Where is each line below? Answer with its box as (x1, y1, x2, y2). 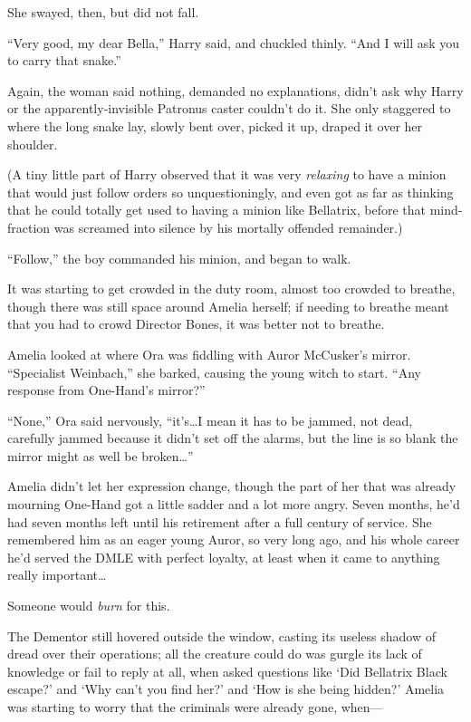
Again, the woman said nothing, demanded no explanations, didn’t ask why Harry (7, 81, 464, 100)
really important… (7, 565, 107, 584)
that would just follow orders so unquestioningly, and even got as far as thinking (7, 182, 454, 201)
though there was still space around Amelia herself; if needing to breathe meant (7, 296, 449, 315)
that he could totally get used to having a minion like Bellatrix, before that (7, 200, 426, 219)
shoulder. (7, 134, 58, 153)
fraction (7, 217, 51, 236)
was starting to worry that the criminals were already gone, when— (7, 698, 383, 716)
